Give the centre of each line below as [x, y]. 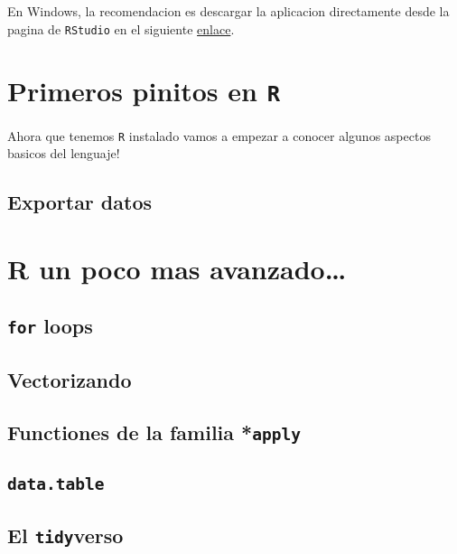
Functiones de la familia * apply [154, 432]
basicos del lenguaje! [64, 153]
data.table [56, 484]
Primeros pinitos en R [144, 91]
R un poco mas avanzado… [177, 268]
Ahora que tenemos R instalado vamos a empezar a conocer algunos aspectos [219, 135]
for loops [50, 326]
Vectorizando [70, 379]
